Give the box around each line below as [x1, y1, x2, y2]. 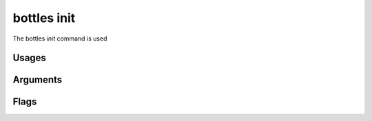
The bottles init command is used [12, 34, 107, 43]
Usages [12, 52, 46, 64]
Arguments [12, 74, 63, 86]
